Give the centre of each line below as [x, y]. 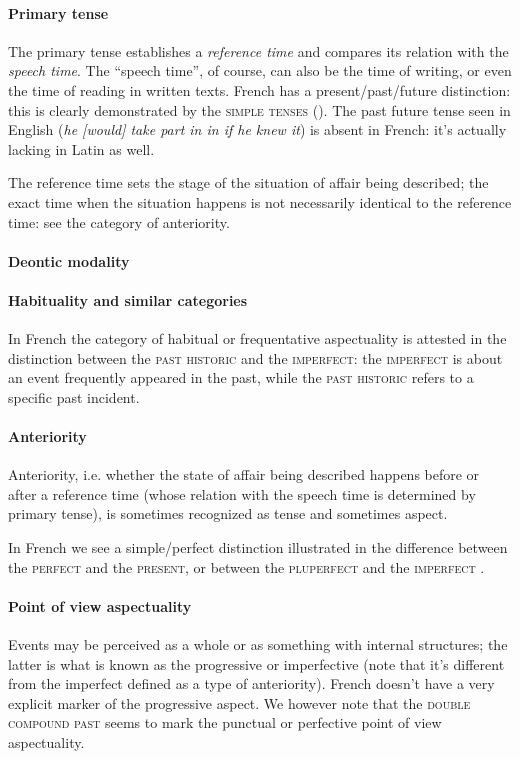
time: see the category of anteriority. [119, 221]
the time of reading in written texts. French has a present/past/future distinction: [259, 89]
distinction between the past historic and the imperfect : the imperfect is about [255, 357]
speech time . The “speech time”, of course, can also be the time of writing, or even [260, 70]
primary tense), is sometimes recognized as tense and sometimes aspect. [228, 513]
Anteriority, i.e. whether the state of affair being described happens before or [244, 474]
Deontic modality [69, 260]
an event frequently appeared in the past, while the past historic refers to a [241, 377]
